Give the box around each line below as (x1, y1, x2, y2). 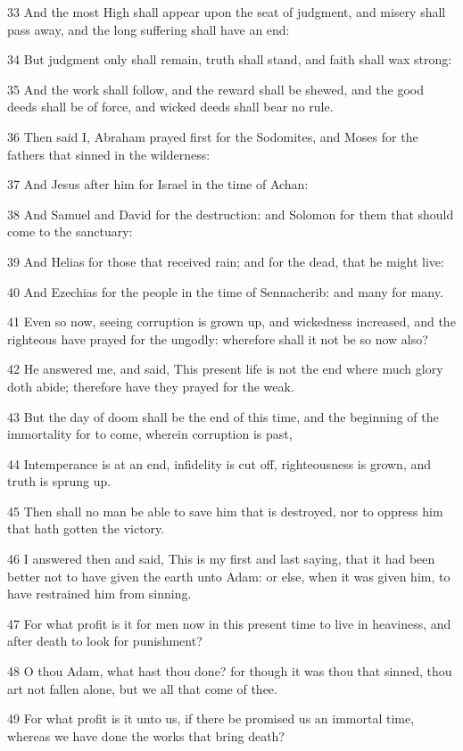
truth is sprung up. (7, 472, 112, 491)
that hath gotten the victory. (7, 519, 165, 538)
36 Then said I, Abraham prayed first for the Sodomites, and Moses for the (7, 127, 418, 145)
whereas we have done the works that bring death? (7, 726, 285, 745)
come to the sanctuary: (7, 222, 133, 241)
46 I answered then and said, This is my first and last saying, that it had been (7, 549, 435, 568)
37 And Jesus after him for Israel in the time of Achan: (7, 175, 309, 194)
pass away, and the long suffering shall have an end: (7, 20, 290, 38)
